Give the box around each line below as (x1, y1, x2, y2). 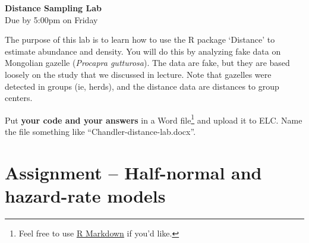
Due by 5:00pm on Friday (5, 13, 98, 26)
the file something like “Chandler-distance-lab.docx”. (5, 125, 196, 137)
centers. (5, 91, 33, 104)
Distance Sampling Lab (5, 2, 102, 14)
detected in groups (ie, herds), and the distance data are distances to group (5, 80, 279, 92)
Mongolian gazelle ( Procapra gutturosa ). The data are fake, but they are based (5, 56, 290, 69)
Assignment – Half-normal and (5, 160, 262, 184)
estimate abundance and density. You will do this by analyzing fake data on (5, 45, 281, 57)
